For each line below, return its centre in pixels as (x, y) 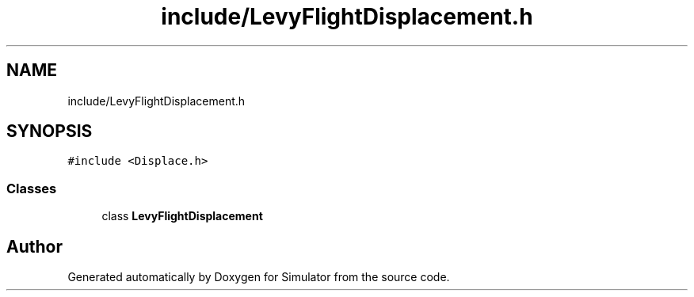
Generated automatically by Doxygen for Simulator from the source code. (259, 277)
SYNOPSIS (50, 131)
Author (34, 246)
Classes (32, 188)
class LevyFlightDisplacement (182, 216)
